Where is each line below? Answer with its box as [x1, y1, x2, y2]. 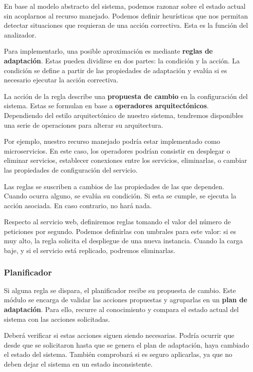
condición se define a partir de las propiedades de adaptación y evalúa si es [4, 65, 227, 75]
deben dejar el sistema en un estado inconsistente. [4, 359, 153, 369]
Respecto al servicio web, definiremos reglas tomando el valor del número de [4, 216, 231, 227]
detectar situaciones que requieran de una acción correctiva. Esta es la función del [4, 20, 248, 30]
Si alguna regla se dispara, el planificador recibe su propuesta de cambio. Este [4, 285, 236, 295]
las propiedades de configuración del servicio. [4, 164, 138, 175]
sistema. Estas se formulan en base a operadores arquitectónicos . [4, 100, 209, 111]
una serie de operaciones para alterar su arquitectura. [4, 119, 163, 130]
